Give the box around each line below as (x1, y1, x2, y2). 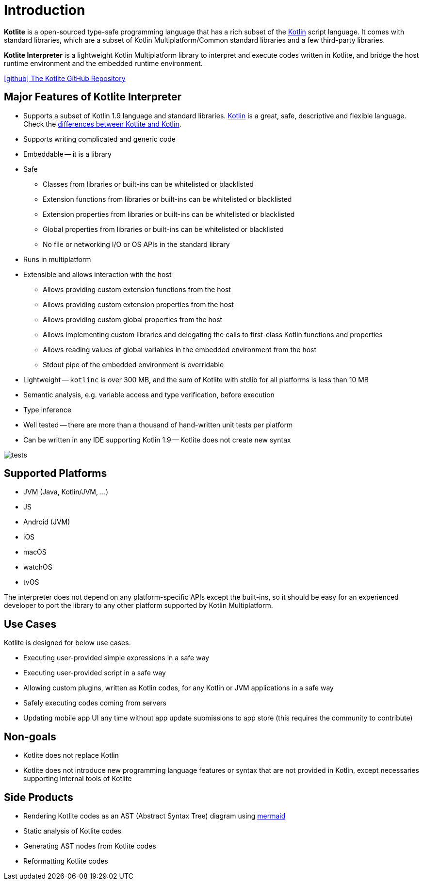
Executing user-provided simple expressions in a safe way (23, 654, 210, 662)
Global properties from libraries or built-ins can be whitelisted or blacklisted (43, 225, 284, 233)
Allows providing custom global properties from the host (43, 315, 223, 324)
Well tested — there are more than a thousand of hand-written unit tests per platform (23, 420, 293, 429)
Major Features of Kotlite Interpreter (4, 91, 181, 103)
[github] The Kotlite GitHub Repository (4, 74, 126, 82)
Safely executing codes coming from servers (23, 699, 166, 707)
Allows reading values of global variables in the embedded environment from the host (43, 345, 317, 354)
